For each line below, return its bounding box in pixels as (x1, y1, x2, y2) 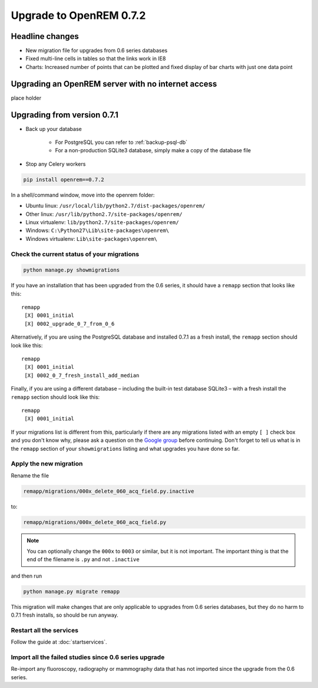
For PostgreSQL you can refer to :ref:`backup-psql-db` (55, 139, 188, 146)
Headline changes (11, 31, 79, 41)
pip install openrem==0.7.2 (23, 176, 104, 183)
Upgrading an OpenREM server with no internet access (11, 78, 217, 89)
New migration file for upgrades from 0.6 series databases (25, 47, 168, 54)
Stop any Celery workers (25, 160, 86, 168)
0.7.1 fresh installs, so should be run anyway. (11, 611, 119, 619)
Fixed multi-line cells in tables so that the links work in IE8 (25, 55, 166, 62)
